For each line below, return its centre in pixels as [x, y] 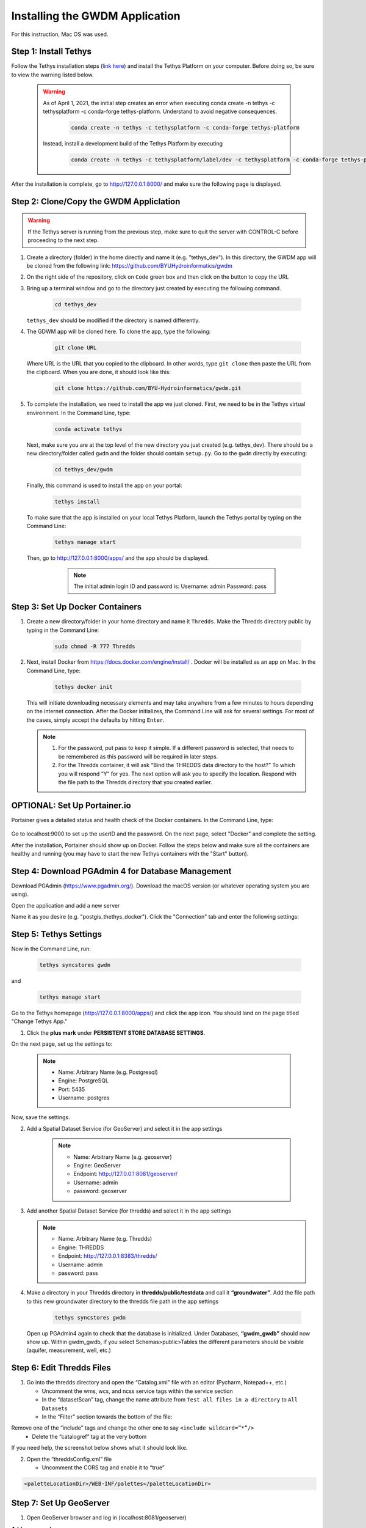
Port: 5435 [72, 1089]
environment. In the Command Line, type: [79, 413]
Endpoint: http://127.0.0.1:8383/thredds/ [108, 1256]
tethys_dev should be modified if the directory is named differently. [113, 320]
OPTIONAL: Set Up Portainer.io [71, 805]
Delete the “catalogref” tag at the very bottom [89, 1436]
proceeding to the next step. [63, 240]
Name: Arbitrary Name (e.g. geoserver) [123, 1157]
